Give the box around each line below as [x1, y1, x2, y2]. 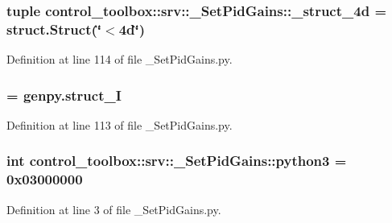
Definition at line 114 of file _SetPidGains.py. [6, 51, 233, 68]
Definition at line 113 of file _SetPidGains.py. [6, 116, 233, 133]
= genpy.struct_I [6, 85, 122, 105]
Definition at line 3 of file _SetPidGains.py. [6, 200, 221, 217]
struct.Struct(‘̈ [6, 19, 102, 39]
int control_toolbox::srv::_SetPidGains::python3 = [6, 151, 347, 171]
